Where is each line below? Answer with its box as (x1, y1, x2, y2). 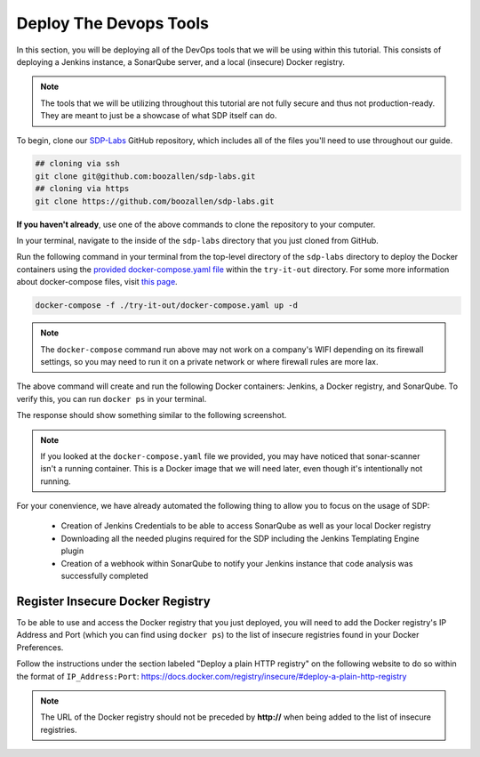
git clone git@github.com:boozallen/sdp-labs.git (35, 171, 256, 181)
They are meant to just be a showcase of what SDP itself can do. (40, 110, 277, 121)
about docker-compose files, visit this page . (16, 277, 178, 287)
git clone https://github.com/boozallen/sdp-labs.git (35, 196, 275, 206)
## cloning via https (35, 183, 130, 194)
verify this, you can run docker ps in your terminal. (16, 393, 207, 404)
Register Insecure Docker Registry (16, 593, 211, 608)
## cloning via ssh (35, 158, 120, 169)
